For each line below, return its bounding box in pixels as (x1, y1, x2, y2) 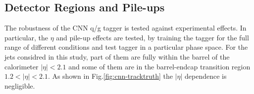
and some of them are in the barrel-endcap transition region (68, 61, 251, 71)
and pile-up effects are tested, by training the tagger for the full (56, 32, 249, 42)
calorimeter (4, 61, 39, 71)
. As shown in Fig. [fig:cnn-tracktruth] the (48, 71, 173, 81)
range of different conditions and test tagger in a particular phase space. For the (4, 42, 248, 52)
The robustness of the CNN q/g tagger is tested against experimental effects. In (4, 23, 247, 33)
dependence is (185, 71, 227, 81)
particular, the (4, 32, 48, 42)
